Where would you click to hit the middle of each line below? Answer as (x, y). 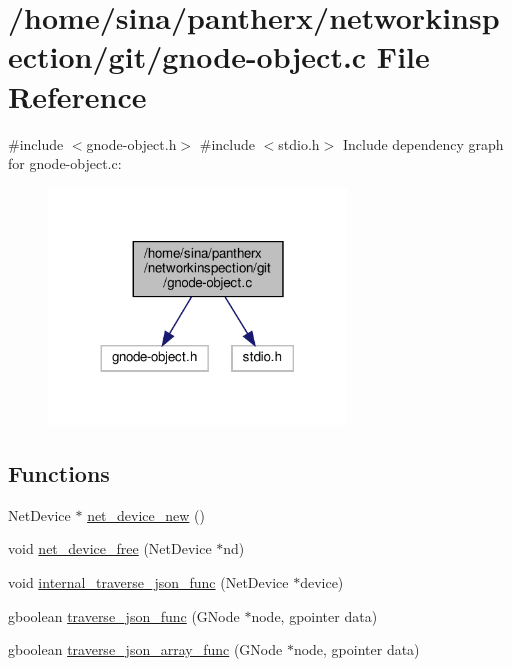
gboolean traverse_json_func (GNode (124, 615)
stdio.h (299, 143)
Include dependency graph (423, 143)
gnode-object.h (131, 143)
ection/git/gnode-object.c (187, 56)
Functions (59, 472)
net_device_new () (146, 514)
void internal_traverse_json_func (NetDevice (148, 581)
